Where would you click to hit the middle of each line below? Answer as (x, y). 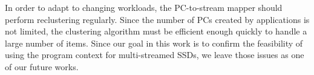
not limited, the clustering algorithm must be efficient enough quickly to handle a (156, 31)
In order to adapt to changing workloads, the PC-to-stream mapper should (144, 7)
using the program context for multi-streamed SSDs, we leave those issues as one (155, 55)
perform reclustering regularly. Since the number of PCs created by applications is (157, 19)
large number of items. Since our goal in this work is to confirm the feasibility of (154, 43)
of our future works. (42, 66)
